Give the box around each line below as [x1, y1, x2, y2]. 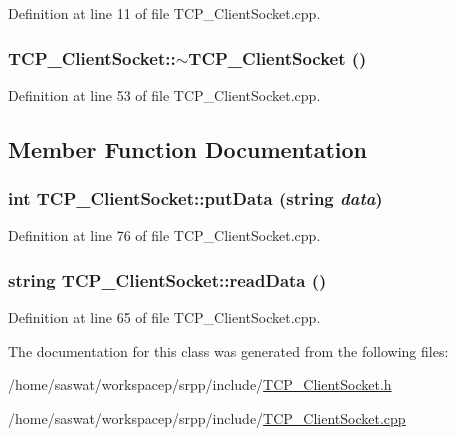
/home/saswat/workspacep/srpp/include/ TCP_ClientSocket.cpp [8, 408, 406, 428]
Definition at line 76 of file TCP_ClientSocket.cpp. [8, 225, 321, 246]
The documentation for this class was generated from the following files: [8, 340, 449, 361]
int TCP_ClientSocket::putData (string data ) [8, 186, 383, 211]
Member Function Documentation [8, 133, 368, 164]
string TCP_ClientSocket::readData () [8, 267, 327, 292]
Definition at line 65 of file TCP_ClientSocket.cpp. [8, 307, 321, 328]
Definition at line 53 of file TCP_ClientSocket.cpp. [8, 84, 321, 105]
